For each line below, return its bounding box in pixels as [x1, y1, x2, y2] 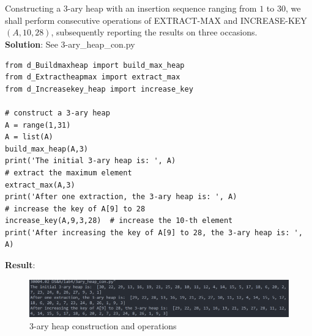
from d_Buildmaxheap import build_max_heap [5, 60, 185, 70]
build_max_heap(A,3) [5, 144, 89, 153]
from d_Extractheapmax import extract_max [5, 73, 180, 82]
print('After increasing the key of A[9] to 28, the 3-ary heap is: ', [5, 228, 303, 237]
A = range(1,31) [5, 120, 71, 130]
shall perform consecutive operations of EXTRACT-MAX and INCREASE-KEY [5, 13, 307, 26]
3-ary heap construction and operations [29, 319, 177, 332]
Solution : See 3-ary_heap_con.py [5, 37, 135, 50]
